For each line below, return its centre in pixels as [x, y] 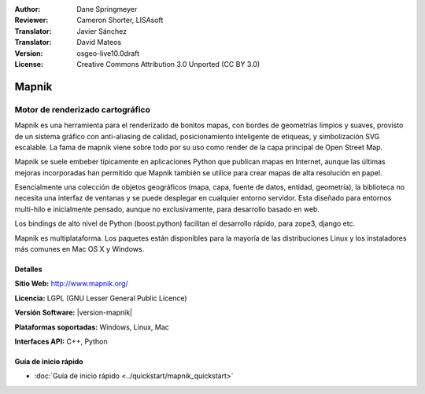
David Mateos [99, 42]
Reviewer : [31, 20]
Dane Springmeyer [107, 9]
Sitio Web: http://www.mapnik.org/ [72, 284]
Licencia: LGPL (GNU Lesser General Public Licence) [101, 298]
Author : [28, 9]
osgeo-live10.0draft [108, 53]
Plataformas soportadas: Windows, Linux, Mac [92, 327]
